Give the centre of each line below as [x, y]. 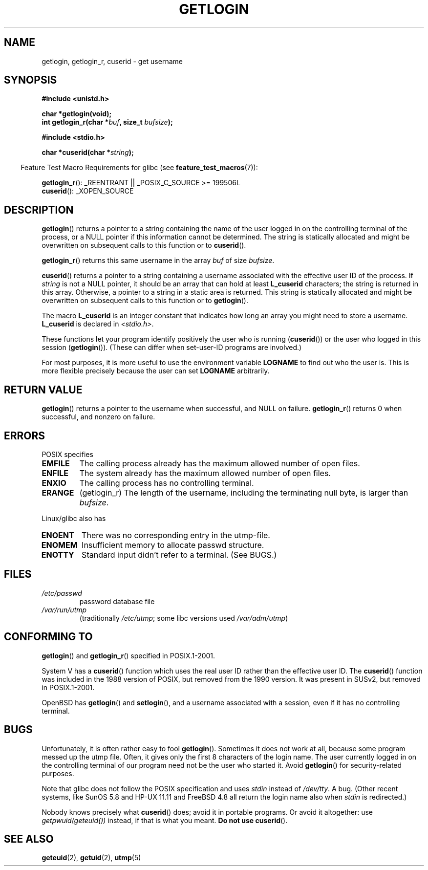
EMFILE [56, 463]
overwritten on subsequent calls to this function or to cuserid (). [144, 245]
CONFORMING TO [48, 637]
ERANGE [58, 492]
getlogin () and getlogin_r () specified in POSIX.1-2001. [128, 655]
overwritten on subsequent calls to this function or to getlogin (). [145, 301]
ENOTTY [58, 555]
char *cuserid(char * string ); [88, 152]
